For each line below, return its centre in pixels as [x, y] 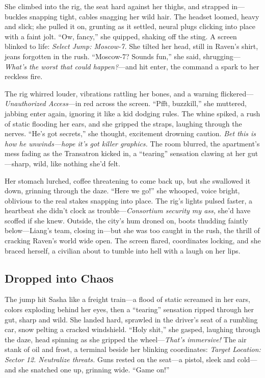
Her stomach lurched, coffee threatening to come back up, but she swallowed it [128, 180]
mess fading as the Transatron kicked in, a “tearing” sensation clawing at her [125, 153]
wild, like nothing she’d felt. [77, 163]
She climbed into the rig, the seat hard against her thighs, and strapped [117, 6]
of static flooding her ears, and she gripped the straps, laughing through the [123, 123]
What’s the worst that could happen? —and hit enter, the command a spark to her [132, 66]
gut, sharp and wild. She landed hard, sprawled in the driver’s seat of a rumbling [131, 319]
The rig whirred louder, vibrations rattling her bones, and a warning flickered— [129, 93]
